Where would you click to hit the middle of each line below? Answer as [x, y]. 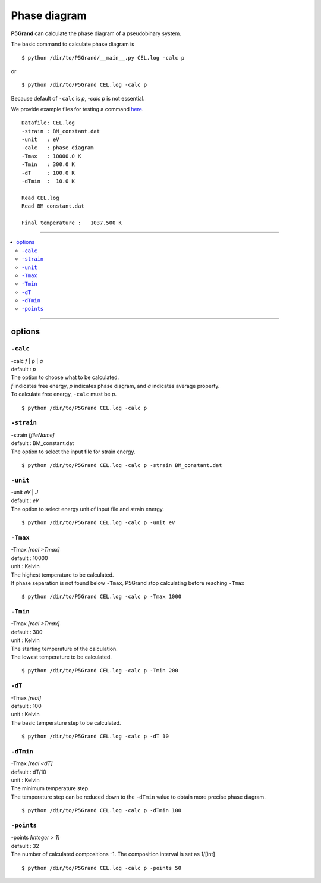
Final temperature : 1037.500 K [72, 223]
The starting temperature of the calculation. [64, 649]
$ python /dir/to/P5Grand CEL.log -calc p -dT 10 [95, 737]
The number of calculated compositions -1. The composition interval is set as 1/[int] [113, 854]
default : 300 [27, 632]
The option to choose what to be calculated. [65, 377]
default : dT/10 [29, 772]
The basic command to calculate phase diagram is [73, 44]
